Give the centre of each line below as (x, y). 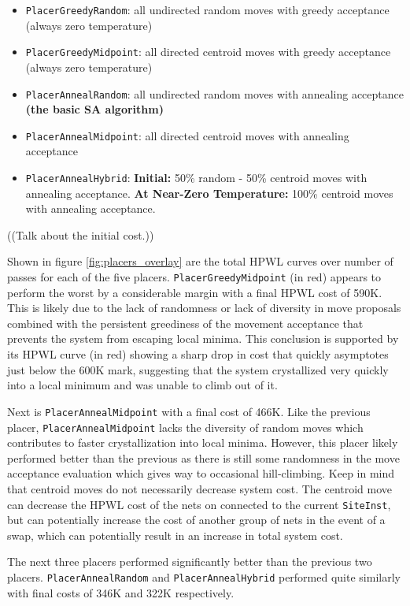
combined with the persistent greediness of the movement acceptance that (185, 323)
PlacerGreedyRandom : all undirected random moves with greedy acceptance (207, 9)
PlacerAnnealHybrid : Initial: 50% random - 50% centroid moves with (196, 177)
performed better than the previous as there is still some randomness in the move (203, 457)
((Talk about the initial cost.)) (81, 234)
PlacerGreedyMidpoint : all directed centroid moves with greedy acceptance (208, 52)
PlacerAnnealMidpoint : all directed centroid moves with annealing (187, 135)
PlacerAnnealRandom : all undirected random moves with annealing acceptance (214, 93)
